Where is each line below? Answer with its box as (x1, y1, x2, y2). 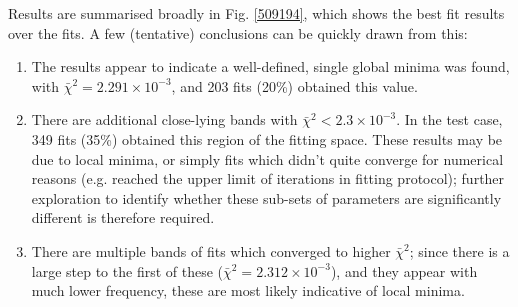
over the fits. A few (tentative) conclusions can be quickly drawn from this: (8, 22, 468, 43)
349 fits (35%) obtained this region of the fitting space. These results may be (31, 128, 503, 149)
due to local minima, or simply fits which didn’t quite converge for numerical (31, 148, 504, 169)
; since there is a (409, 240, 510, 261)
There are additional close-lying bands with (31, 109, 298, 130)
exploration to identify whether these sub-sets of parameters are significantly (31, 187, 502, 208)
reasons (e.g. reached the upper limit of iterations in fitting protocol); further (31, 168, 505, 189)
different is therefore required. (31, 207, 215, 228)
